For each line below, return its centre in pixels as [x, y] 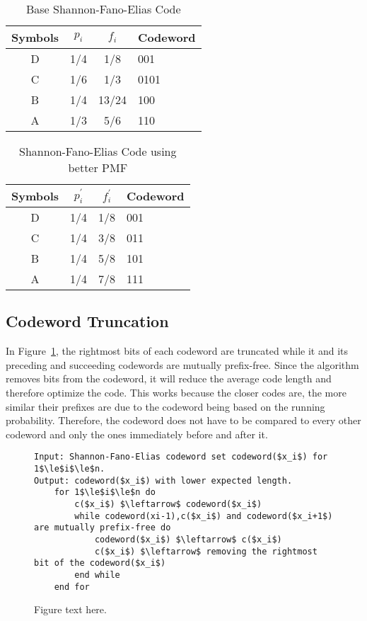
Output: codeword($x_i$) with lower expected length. [163, 480]
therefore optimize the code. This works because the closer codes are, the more [176, 392]
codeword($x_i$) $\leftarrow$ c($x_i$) [188, 539]
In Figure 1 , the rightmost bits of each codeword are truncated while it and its [177, 351]
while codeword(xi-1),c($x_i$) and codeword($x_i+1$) [204, 516]
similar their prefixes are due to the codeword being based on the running [165, 406]
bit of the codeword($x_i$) [100, 563]
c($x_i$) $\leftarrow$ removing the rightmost [206, 551]
